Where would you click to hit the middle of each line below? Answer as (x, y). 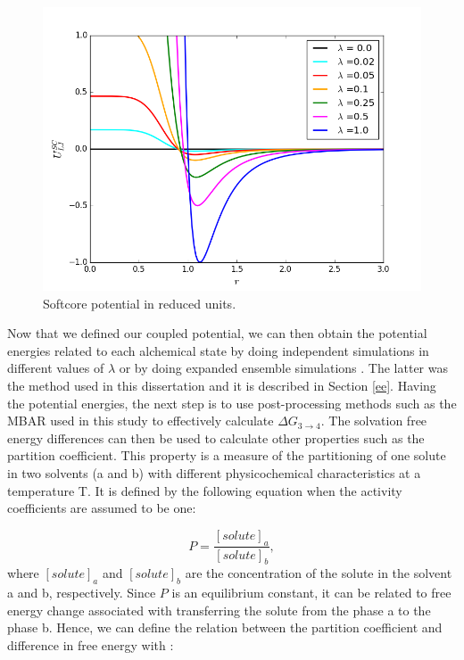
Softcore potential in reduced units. (140, 303)
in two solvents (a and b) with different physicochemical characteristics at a (214, 472)
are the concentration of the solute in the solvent (319, 573)
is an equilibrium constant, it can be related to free (311, 593)
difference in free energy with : (91, 644)
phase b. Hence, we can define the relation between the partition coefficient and (225, 627)
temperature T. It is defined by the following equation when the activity (205, 490)
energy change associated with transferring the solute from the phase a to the (219, 610)
